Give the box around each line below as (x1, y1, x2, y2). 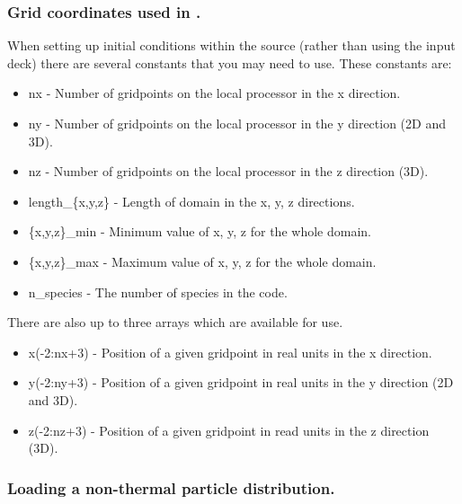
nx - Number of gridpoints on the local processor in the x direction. (28, 84, 401, 102)
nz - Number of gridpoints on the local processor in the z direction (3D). (28, 162, 429, 181)
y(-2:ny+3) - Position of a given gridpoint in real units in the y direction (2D (28, 373, 454, 392)
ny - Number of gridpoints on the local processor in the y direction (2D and (28, 114, 446, 132)
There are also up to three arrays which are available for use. (7, 313, 343, 332)
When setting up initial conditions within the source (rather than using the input (7, 36, 456, 55)
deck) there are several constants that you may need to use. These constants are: (7, 53, 452, 72)
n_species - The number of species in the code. (28, 282, 288, 301)
